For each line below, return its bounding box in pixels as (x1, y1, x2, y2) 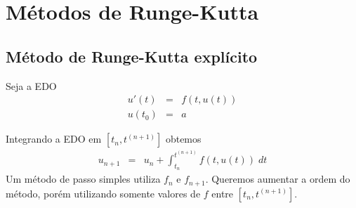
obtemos (165, 131, 202, 146)
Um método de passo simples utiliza (6, 171, 161, 186)
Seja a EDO (6, 78, 57, 93)
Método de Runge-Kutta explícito (6, 45, 258, 67)
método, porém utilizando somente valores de (6, 186, 201, 200)
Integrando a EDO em (6, 131, 102, 146)
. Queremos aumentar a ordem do (205, 171, 350, 186)
